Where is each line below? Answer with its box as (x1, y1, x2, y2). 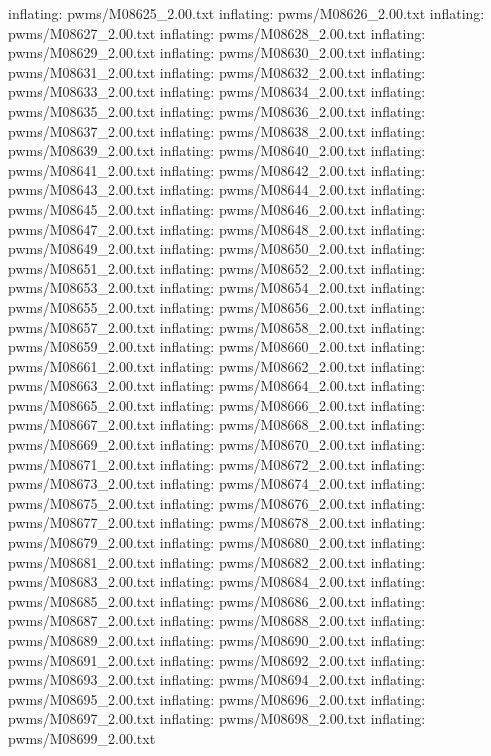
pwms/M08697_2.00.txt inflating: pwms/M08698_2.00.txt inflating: (8, 708, 426, 729)
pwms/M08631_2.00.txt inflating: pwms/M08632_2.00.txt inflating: (8, 61, 426, 82)
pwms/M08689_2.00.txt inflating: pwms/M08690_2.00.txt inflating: (8, 630, 426, 650)
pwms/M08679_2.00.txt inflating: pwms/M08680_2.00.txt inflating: (8, 532, 426, 553)
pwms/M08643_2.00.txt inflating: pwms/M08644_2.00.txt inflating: (8, 179, 426, 200)
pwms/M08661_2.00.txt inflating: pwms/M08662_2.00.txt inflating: (8, 355, 426, 376)
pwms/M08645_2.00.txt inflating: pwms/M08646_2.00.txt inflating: (8, 198, 426, 219)
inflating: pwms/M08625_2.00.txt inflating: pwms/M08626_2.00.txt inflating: (8, 3, 485, 23)
